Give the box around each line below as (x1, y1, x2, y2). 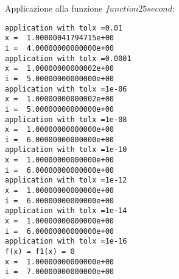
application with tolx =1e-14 (5, 206, 127, 216)
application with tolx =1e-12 (5, 176, 127, 185)
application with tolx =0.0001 (5, 54, 132, 63)
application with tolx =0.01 (5, 23, 123, 32)
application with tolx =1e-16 (5, 237, 127, 246)
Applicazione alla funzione (5, 2, 103, 14)
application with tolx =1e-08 (5, 115, 127, 124)
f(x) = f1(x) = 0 (5, 247, 75, 256)
